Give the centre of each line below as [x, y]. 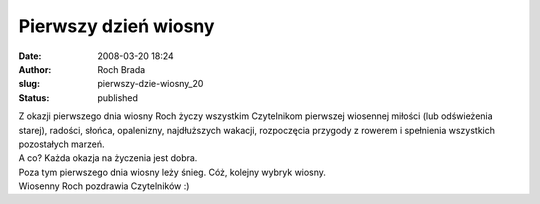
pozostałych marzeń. [61, 144]
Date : [30, 56]
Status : [34, 97]
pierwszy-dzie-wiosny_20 [150, 84]
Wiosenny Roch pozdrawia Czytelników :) [104, 186]
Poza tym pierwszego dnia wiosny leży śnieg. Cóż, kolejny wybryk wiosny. [172, 172]
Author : [35, 69]
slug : [29, 84]
